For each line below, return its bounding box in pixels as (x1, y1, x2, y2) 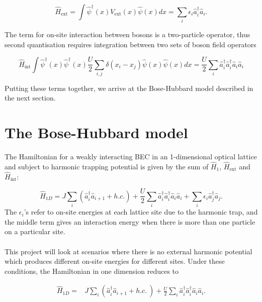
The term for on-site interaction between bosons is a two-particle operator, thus (5, 29, 250, 40)
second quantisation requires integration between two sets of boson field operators (5, 39, 256, 49)
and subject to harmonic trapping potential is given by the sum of (5, 161, 209, 171)
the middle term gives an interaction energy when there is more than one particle (5, 216, 255, 227)
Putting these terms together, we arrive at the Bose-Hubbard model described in (5, 82, 253, 93)
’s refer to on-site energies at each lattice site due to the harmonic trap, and (24, 207, 258, 217)
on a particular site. (5, 226, 65, 237)
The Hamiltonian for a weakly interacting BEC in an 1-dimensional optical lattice (5, 151, 257, 162)
